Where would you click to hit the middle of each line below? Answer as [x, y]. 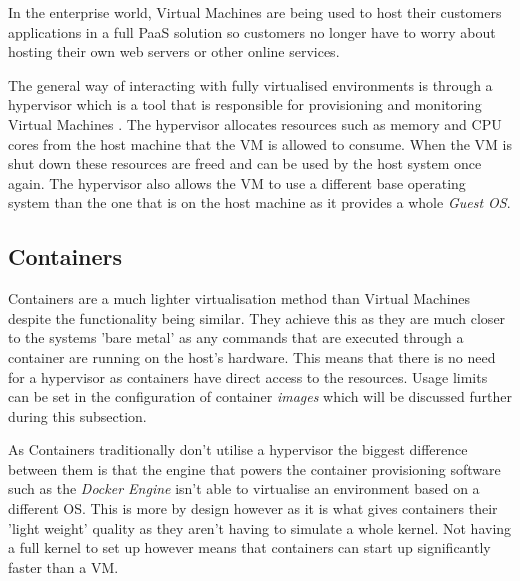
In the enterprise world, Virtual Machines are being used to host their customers [255, 12]
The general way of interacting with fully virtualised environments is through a [250, 84]
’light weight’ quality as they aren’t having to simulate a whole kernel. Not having [260, 527]
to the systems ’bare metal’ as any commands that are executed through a [236, 337]
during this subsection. [77, 415]
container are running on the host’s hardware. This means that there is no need [252, 356]
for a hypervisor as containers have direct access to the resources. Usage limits [248, 376]
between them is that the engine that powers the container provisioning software [254, 468]
